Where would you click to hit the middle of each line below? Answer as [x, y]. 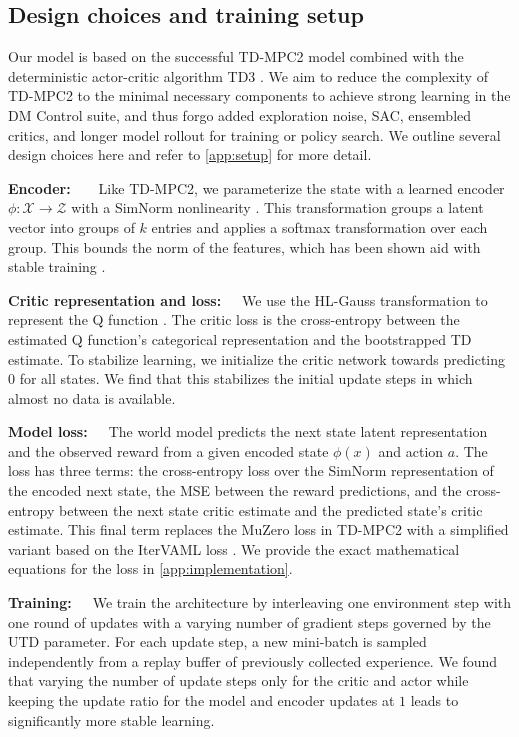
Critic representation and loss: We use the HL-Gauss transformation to [248, 299]
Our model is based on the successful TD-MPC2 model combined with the [236, 56]
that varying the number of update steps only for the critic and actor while [238, 680]
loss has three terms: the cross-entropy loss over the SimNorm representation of [251, 470]
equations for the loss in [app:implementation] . [150, 568]
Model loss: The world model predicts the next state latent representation [248, 431]
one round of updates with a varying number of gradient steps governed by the [249, 621]
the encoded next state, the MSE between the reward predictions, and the [235, 490]
